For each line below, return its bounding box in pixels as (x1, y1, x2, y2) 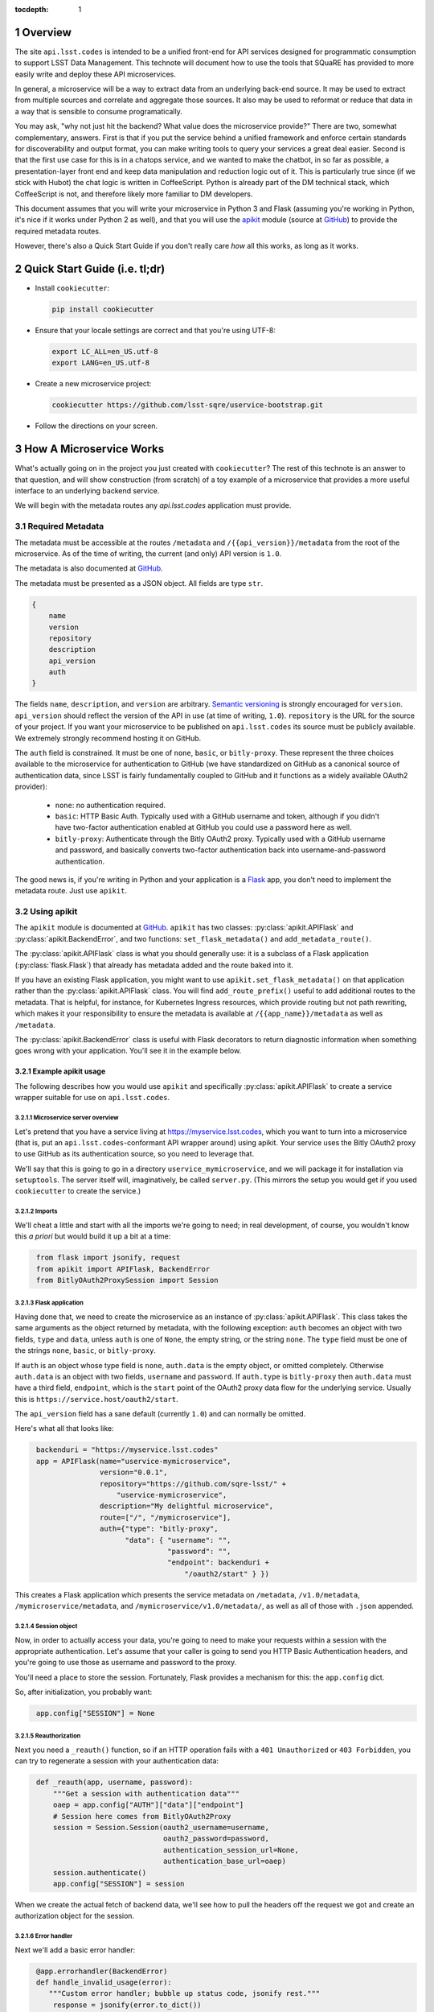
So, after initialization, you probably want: (14, 1687, 153, 1697)
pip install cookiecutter (51, 305, 154, 314)
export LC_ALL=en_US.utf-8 (51, 347, 158, 357)
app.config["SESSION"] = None (36, 1709, 156, 1718)
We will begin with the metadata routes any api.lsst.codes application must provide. (14, 501, 292, 510)
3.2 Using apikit (14, 906, 78, 917)
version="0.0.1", (99, 1468, 168, 1477)
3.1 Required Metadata (14, 521, 104, 532)
